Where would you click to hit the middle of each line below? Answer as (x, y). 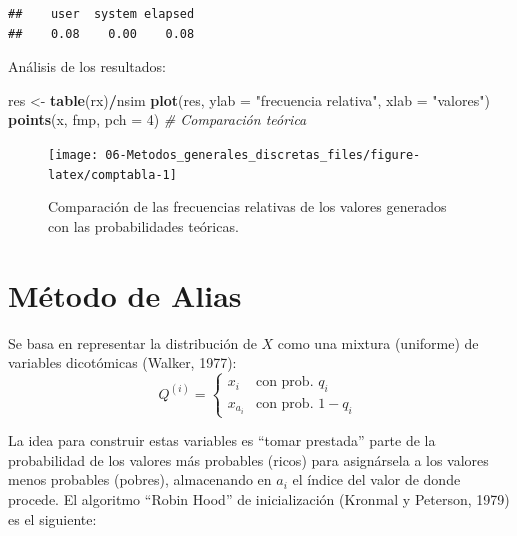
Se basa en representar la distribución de (132, 342)
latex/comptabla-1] (112, 174)
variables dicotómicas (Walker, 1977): (122, 362)
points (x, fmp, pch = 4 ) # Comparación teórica (157, 119)
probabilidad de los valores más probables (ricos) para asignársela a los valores (248, 459)
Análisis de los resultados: (87, 66)
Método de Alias (125, 294)
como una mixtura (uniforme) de (378, 342)
